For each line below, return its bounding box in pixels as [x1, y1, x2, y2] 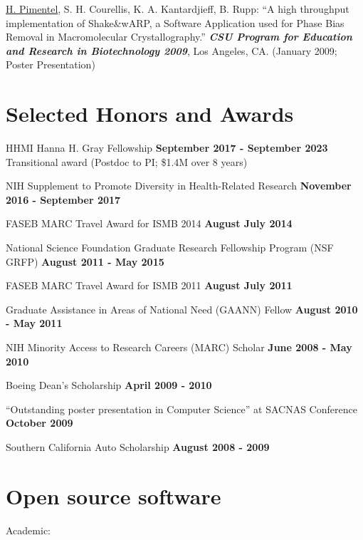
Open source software [6, 481, 221, 510]
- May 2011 [6, 316, 63, 331]
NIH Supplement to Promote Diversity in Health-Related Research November [6, 178, 352, 193]
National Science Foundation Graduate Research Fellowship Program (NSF [6, 240, 334, 255]
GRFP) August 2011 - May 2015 [6, 254, 164, 269]
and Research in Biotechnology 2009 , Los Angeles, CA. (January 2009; [6, 43, 337, 58]
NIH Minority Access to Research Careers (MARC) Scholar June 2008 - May [6, 340, 352, 355]
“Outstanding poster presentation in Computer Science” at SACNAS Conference [6, 401, 357, 416]
